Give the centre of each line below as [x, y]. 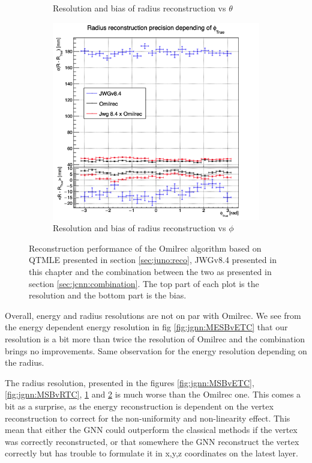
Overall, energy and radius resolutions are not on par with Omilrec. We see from [153, 315]
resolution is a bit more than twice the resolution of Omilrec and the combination [155, 339]
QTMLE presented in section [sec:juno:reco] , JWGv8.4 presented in [153, 260]
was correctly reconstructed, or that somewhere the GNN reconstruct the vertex [152, 441]
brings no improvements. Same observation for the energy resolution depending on [156, 350]
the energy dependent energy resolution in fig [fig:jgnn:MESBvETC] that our [146, 327]
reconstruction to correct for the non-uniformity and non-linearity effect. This [148, 418]
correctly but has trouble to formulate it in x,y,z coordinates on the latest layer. [151, 453]
